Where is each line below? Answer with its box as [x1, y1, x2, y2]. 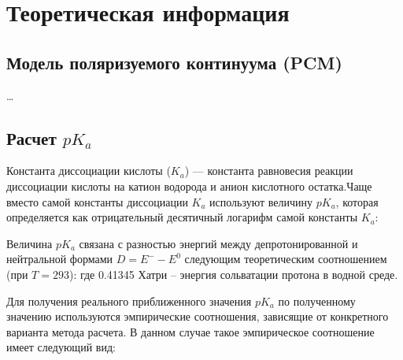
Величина [6, 235, 53, 251]
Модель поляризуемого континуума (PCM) [6, 50, 342, 74]
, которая [335, 193, 379, 210]
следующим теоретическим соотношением [184, 251, 387, 267]
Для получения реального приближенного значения [6, 292, 252, 309]
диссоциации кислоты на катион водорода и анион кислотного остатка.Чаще [6, 177, 372, 194]
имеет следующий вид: [6, 339, 116, 355]
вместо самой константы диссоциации [6, 193, 188, 210]
